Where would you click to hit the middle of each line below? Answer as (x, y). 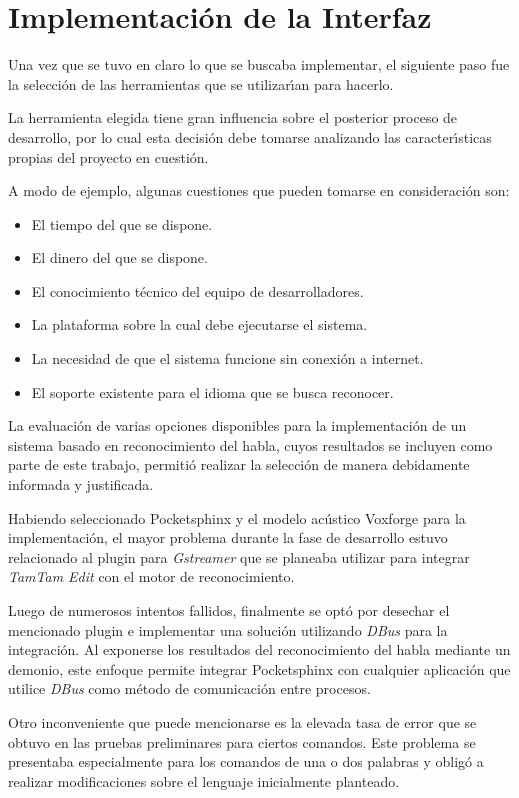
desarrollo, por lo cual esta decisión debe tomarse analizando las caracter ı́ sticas (250, 136)
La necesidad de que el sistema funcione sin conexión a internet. (227, 358)
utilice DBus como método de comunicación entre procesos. (189, 688)
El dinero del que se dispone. (119, 257)
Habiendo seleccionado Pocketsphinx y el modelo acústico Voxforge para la (237, 517)
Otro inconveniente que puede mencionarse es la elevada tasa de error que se (242, 721)
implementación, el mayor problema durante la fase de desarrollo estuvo (228, 537)
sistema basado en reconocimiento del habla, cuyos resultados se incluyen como (250, 444)
